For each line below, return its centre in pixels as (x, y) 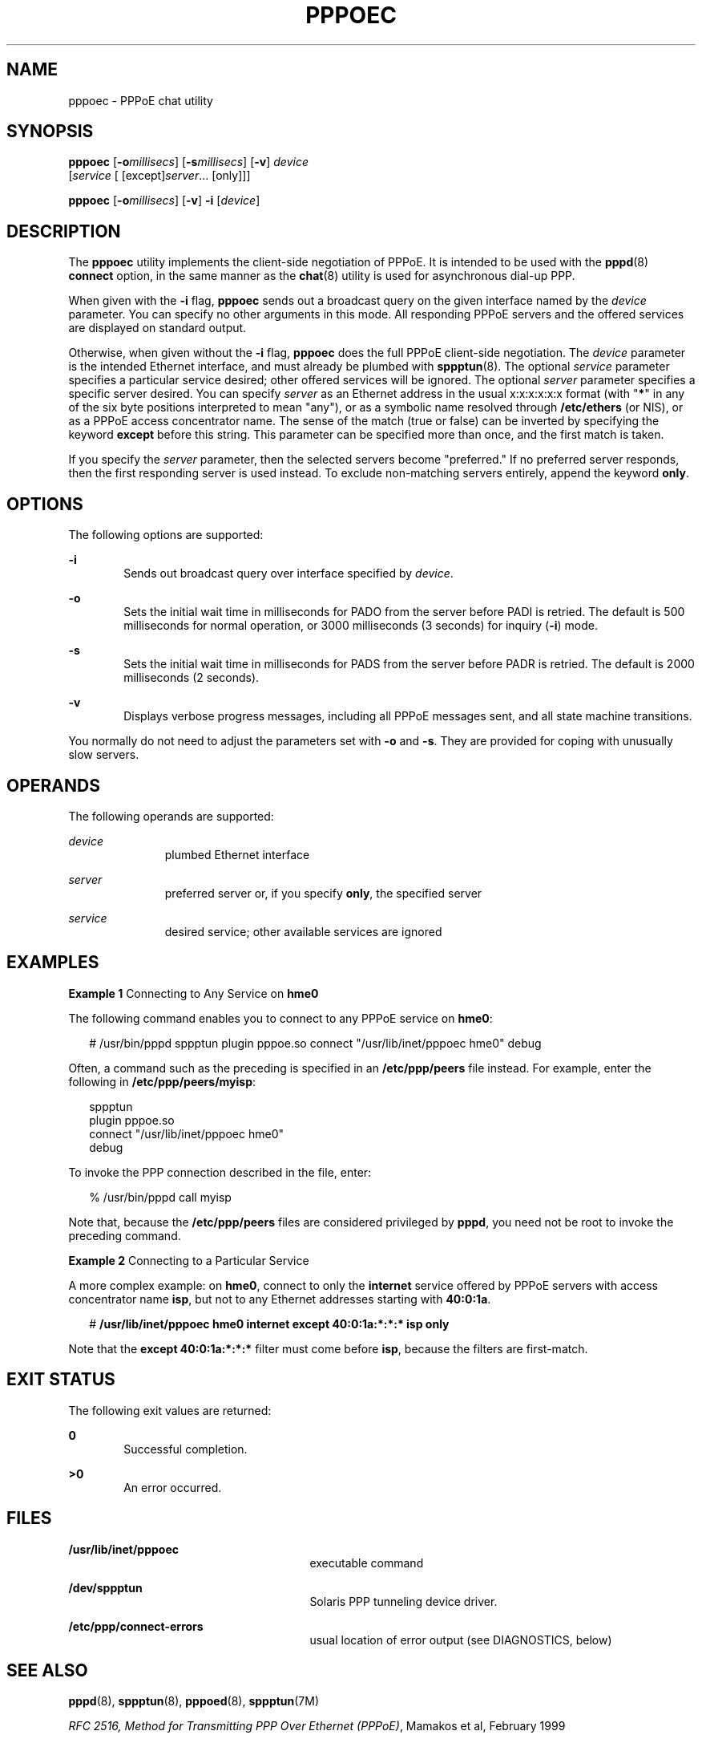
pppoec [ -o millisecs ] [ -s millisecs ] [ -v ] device (188, 162)
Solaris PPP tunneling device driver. (403, 1601)
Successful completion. (186, 1449)
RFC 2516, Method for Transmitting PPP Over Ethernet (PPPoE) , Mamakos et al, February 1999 (317, 1726)
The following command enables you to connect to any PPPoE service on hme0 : (280, 1018)
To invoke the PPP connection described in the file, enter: (220, 1172)
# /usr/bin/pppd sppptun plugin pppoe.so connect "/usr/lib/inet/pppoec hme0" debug (315, 1043)
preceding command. (125, 1235)
